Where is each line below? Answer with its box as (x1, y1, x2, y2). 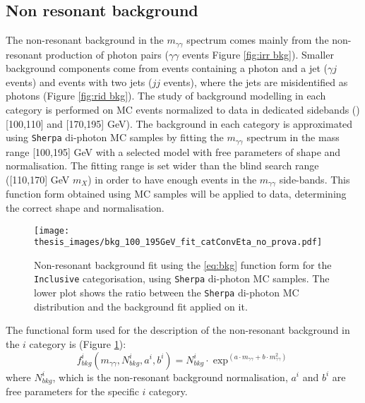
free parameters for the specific (6, 383, 139, 398)
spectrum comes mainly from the (186, 32, 329, 47)
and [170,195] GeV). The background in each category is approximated (47, 116, 353, 131)
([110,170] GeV (6, 172, 70, 186)
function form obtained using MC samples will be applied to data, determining (6, 186, 347, 201)
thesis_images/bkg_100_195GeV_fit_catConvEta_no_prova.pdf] (34, 237, 323, 248)
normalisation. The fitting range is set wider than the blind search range (6, 158, 319, 173)
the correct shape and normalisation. (6, 200, 164, 215)
